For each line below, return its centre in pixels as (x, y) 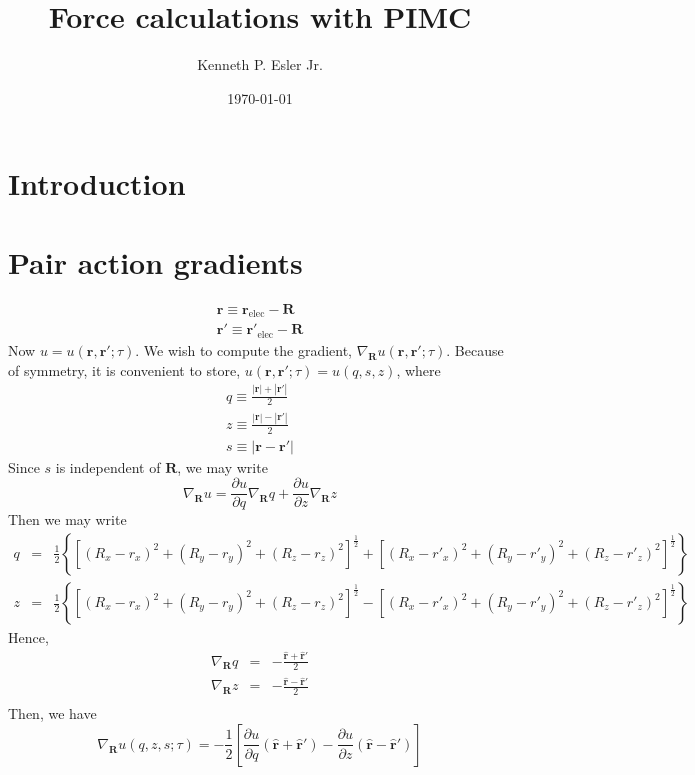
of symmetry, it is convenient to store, (124, 369)
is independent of (108, 466)
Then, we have (52, 713)
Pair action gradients (155, 261)
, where (418, 369)
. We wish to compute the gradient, (244, 349)
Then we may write (67, 519)
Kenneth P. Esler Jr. (260, 64)
